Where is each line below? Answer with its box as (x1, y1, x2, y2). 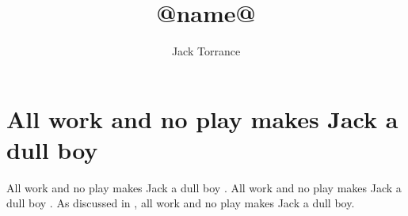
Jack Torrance (171, 43, 241, 59)
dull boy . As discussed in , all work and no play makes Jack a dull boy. (6, 195, 355, 211)
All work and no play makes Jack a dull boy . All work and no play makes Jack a (6, 179, 402, 195)
